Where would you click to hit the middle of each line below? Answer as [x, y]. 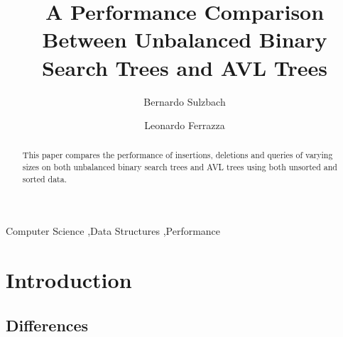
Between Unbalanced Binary [185, 39]
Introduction [69, 280]
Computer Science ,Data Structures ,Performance [113, 231]
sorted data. [44, 178]
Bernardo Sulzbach [185, 101]
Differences [47, 325]
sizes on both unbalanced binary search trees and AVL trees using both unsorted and [180, 167]
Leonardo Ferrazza [185, 125]
